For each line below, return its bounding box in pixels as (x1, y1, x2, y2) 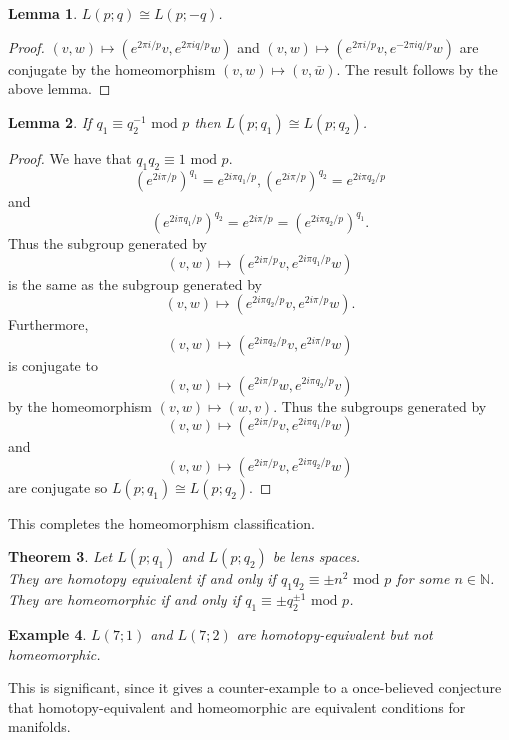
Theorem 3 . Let (8, 546, 113, 567)
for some (396, 568, 450, 589)
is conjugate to (8, 354, 98, 375)
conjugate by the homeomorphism (8, 58, 216, 79)
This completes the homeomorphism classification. (8, 512, 315, 533)
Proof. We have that (8, 147, 132, 168)
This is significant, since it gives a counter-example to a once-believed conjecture (8, 677, 502, 698)
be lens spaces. (272, 546, 361, 567)
